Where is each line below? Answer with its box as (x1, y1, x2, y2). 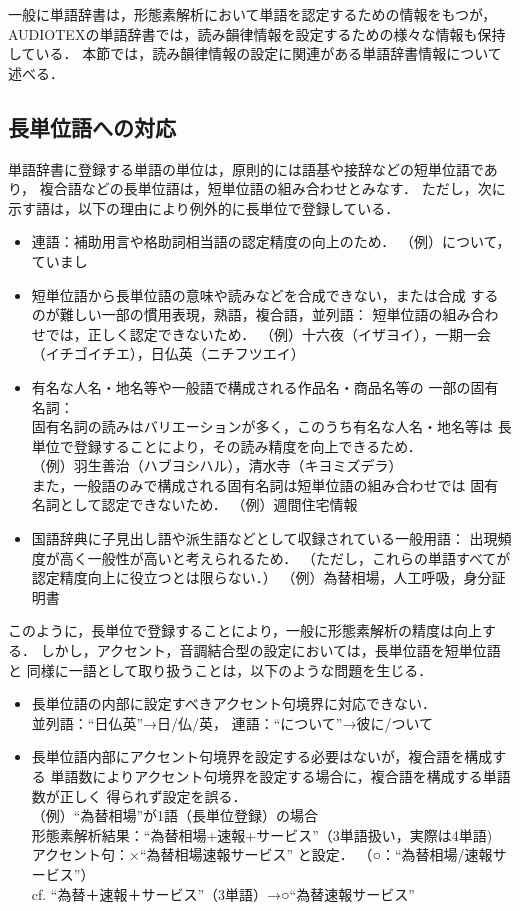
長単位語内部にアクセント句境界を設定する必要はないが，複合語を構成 (31, 746, 493, 767)
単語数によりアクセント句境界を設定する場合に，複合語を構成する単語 (50, 766, 511, 787)
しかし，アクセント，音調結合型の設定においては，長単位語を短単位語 (40, 640, 501, 661)
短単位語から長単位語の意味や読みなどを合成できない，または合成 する (31, 284, 499, 305)
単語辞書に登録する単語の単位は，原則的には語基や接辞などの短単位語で (8, 158, 484, 179)
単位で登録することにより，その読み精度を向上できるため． (31, 435, 422, 456)
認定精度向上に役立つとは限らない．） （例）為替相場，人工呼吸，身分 (31, 567, 492, 588)
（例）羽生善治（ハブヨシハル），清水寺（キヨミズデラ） (31, 455, 403, 476)
